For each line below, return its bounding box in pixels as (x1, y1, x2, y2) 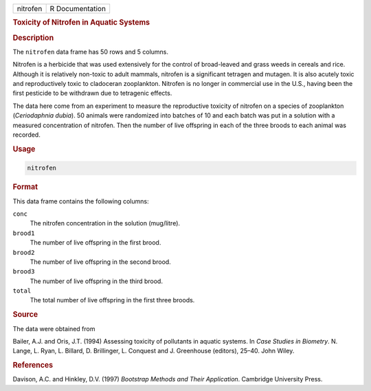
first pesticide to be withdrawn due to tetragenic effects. (12, 89, 172, 98)
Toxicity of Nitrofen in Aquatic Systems (12, 18, 150, 27)
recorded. (12, 131, 41, 139)
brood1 (12, 229, 35, 237)
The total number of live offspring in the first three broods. (30, 296, 195, 304)
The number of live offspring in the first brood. (30, 238, 161, 247)
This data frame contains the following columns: (12, 197, 149, 205)
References (12, 361, 54, 370)
